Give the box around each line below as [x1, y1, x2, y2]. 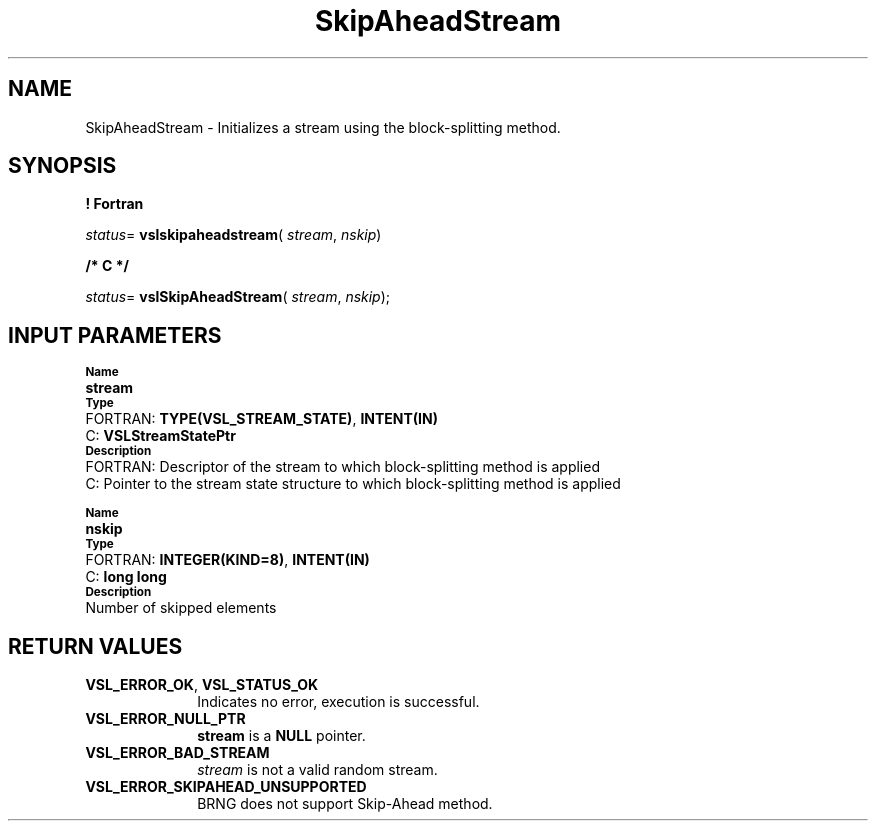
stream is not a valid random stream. [197, 761, 438, 779]
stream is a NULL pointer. [197, 727, 366, 745]
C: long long [85, 568, 167, 586]
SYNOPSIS [8, 153, 117, 179]
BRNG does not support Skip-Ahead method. [197, 795, 493, 813]
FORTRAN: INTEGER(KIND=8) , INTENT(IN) [85, 551, 370, 569]
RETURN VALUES [8, 633, 183, 659]
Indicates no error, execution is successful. [197, 693, 480, 711]
